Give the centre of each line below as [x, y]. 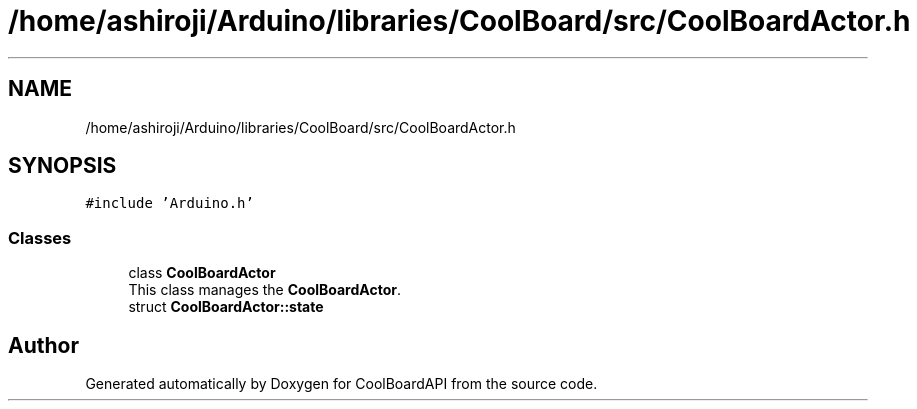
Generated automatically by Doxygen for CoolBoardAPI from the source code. [341, 384]
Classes [40, 237]
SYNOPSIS [62, 166]
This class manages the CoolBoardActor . [264, 290]
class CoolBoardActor [202, 273]
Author [43, 345]
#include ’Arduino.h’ [169, 203]
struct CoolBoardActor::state [226, 307]
